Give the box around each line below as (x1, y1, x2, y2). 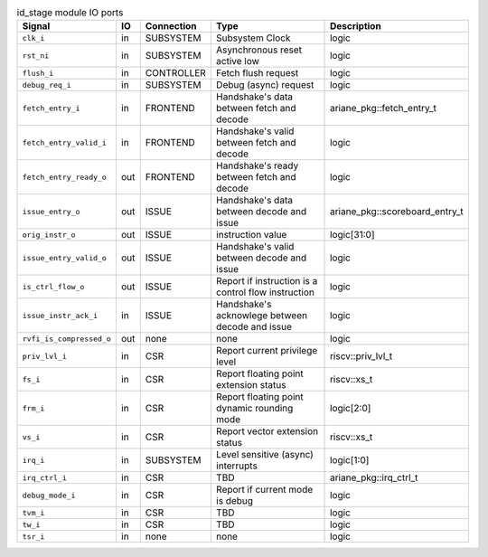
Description (330, 20, 381, 33)
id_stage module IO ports (16, 6, 124, 19)
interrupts (215, 459, 258, 472)
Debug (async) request (215, 79, 314, 91)
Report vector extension (215, 425, 319, 438)
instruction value (215, 229, 287, 241)
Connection (145, 20, 197, 33)
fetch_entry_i (22, 103, 80, 113)
